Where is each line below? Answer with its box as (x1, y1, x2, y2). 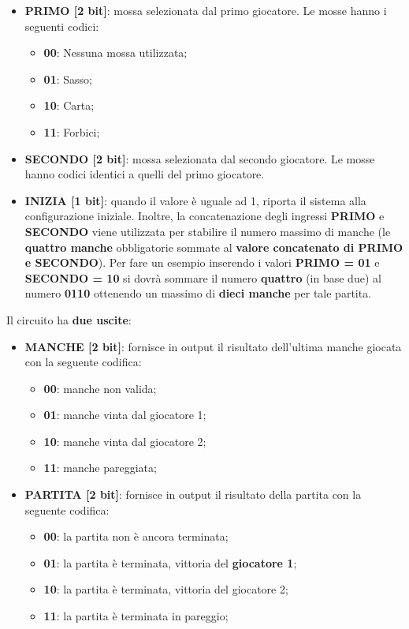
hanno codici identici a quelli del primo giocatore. (24, 166, 265, 182)
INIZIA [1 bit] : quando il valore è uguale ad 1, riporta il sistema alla (24, 192, 366, 208)
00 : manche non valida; (43, 380, 157, 396)
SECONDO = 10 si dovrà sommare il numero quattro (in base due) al (24, 269, 381, 286)
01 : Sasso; (43, 70, 92, 87)
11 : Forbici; (43, 123, 100, 140)
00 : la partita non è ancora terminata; (43, 528, 229, 545)
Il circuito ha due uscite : (6, 311, 132, 328)
